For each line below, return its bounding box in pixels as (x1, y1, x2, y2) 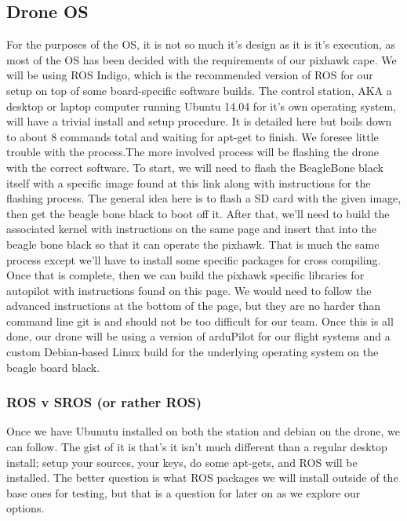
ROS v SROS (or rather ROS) (6, 392, 202, 412)
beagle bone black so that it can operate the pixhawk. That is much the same (6, 235, 380, 252)
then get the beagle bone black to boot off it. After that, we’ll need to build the (6, 205, 390, 221)
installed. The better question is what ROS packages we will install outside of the (6, 469, 398, 486)
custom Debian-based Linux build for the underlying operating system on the (6, 344, 379, 360)
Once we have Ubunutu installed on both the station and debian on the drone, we (6, 423, 400, 439)
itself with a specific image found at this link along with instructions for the (6, 174, 371, 191)
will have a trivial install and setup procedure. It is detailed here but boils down (6, 113, 392, 129)
